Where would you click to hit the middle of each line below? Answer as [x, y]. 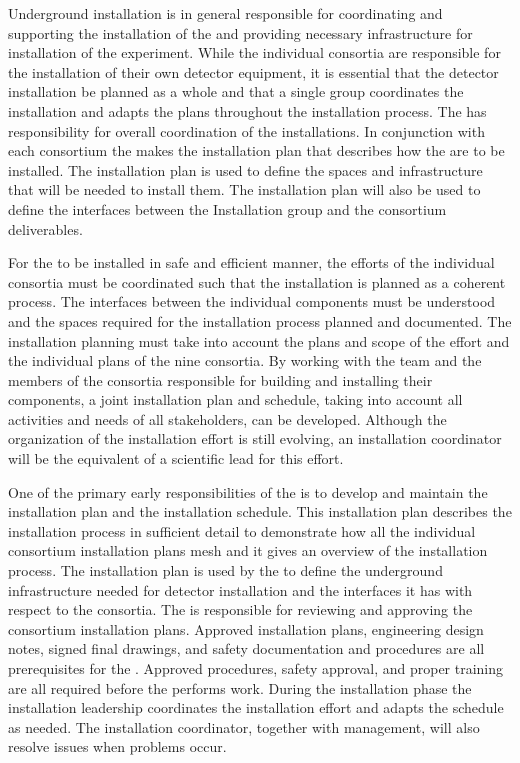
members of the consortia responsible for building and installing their [220, 379]
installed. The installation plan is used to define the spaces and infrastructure [245, 169]
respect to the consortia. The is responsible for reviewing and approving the [240, 609]
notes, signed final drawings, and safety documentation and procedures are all [246, 648]
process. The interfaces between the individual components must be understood [252, 301]
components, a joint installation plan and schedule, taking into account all [235, 399]
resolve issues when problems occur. [117, 746]
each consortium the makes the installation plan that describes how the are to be [256, 150]
